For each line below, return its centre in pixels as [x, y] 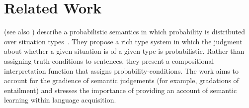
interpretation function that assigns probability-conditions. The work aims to [121, 70]
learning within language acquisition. [60, 100]
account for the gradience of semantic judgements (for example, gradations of [122, 80]
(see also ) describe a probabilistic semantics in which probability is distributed [124, 32]
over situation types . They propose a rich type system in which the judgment [123, 41]
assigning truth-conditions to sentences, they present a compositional [109, 60]
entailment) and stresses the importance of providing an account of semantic [121, 90]
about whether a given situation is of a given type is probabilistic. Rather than [124, 51]
